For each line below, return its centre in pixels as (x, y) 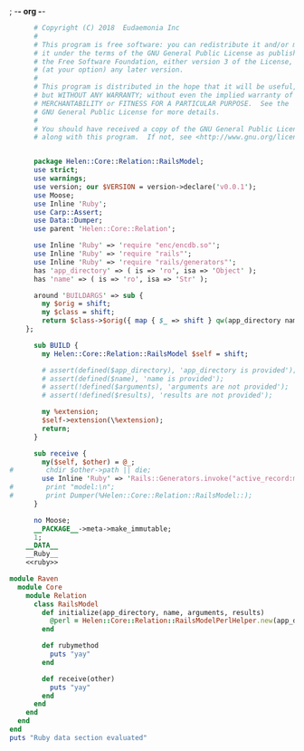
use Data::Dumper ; (68, 221)
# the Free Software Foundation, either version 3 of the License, (163, 62)
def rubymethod (71, 646)
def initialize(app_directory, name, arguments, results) (153, 612)
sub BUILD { (56, 345)
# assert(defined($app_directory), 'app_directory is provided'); (170, 370)
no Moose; (52, 520)
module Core (40, 587)
